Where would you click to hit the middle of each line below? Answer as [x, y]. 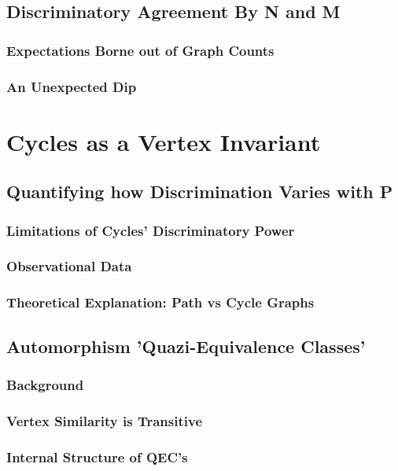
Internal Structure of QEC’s [97, 456]
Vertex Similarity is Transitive [105, 420]
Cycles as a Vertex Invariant [164, 141]
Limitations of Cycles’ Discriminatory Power [151, 230]
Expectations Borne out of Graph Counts [140, 50]
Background [45, 384]
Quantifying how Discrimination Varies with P [200, 191]
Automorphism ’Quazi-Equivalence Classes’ [186, 346]
